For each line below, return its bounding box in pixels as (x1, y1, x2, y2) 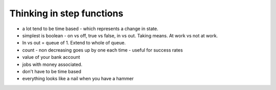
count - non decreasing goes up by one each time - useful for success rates (22, 47, 183, 53)
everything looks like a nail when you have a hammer (22, 76, 134, 82)
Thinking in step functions (9, 8, 124, 19)
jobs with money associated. (22, 61, 83, 67)
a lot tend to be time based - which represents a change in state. (22, 26, 158, 32)
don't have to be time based (22, 68, 82, 74)
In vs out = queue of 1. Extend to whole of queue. (22, 40, 126, 46)
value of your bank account (22, 54, 80, 60)
